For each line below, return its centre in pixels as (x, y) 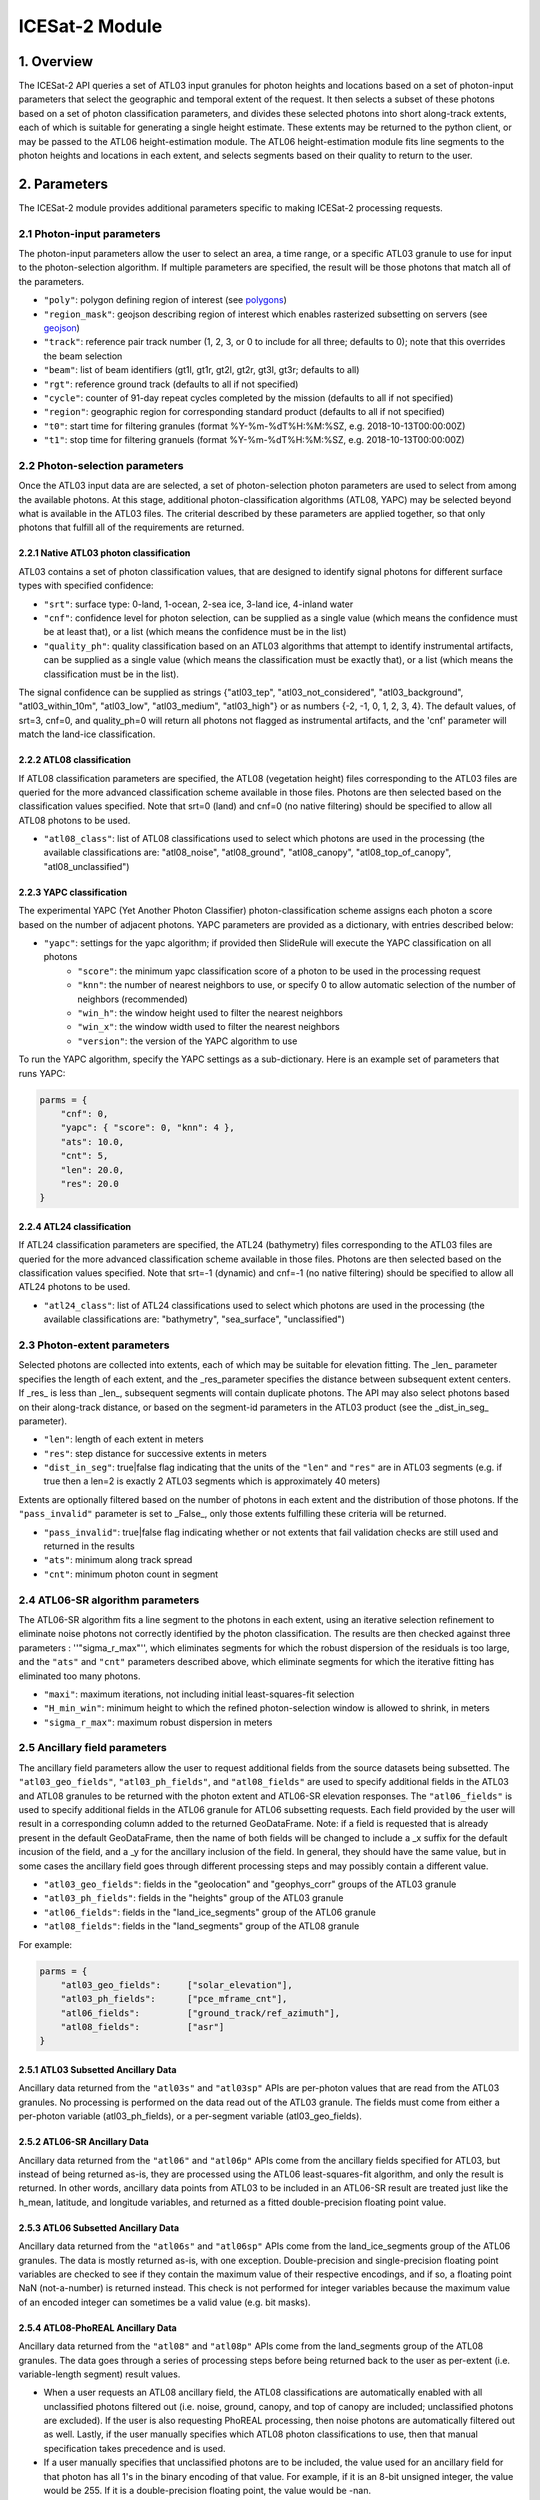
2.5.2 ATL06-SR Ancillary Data (83, 2142)
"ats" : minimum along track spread (118, 1560)
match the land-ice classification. (87, 734)
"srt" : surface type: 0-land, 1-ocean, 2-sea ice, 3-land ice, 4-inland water (198, 604)
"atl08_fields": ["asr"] (142, 2027)
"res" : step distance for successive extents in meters (155, 1453)
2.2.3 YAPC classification (73, 892)
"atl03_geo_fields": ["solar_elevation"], (177, 1984)
